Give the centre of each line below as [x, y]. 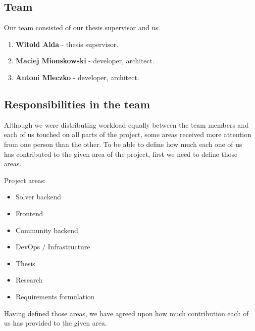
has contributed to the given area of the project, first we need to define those [121, 154]
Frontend [29, 213]
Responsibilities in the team [77, 104]
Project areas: [25, 180]
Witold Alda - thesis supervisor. [67, 44]
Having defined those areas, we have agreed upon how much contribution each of [127, 313]
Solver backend [38, 197]
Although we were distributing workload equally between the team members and [127, 124]
